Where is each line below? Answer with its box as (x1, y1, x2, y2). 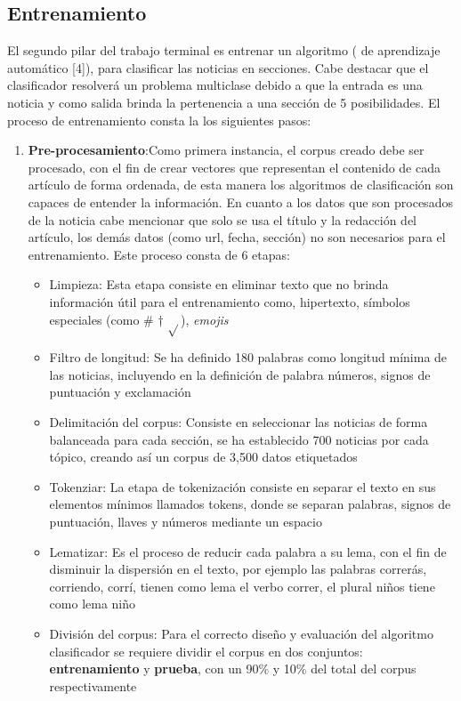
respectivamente (49, 676, 137, 695)
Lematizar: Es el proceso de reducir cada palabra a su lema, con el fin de (49, 542, 447, 560)
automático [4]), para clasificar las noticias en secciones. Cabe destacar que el (7, 58, 429, 77)
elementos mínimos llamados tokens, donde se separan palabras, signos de (49, 495, 451, 513)
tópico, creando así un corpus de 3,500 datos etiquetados (49, 447, 358, 466)
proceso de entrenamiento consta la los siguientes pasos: (7, 110, 311, 129)
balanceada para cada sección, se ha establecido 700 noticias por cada (49, 430, 429, 448)
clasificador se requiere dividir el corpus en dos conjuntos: (49, 641, 363, 660)
